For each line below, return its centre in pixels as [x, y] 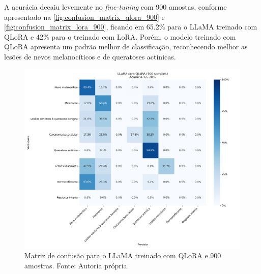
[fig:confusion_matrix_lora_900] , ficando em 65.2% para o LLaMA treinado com [131, 27]
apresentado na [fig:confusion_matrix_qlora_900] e [84, 17]
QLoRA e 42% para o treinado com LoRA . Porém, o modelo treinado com [120, 36]
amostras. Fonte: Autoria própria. [77, 265]
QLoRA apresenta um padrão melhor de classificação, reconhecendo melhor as [126, 47]
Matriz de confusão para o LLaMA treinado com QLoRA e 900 [123, 255]
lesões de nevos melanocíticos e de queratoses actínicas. [90, 56]
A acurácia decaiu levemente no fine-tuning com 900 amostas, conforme [115, 7]
